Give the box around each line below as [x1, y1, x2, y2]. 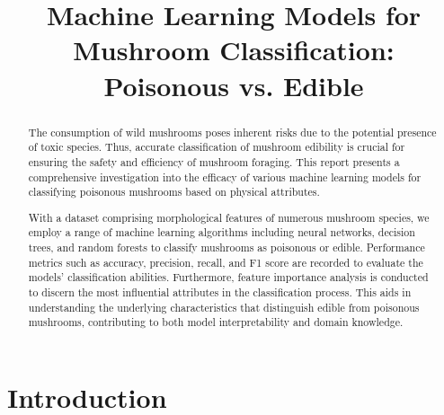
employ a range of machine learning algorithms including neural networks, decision [28, 225, 415, 240]
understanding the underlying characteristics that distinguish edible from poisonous [28, 299, 420, 314]
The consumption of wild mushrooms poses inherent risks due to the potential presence [28, 124, 437, 139]
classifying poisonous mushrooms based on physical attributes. [28, 184, 320, 199]
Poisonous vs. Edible [103, 66, 364, 103]
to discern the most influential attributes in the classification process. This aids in [28, 285, 412, 299]
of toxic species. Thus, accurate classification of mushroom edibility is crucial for [28, 139, 405, 155]
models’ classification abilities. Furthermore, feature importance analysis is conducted [28, 269, 429, 285]
